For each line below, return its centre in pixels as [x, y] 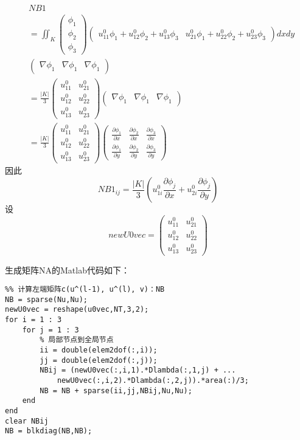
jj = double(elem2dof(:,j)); [99, 360]
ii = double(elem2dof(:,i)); [99, 350]
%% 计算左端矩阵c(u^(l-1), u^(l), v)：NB [85, 290]
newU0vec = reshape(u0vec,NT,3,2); [77, 310]
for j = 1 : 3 [51, 330]
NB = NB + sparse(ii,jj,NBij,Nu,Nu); [116, 390]
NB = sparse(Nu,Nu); [47, 299]
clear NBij [27, 421]
